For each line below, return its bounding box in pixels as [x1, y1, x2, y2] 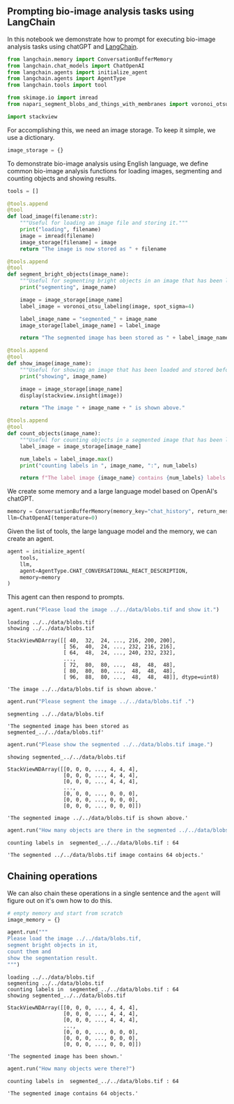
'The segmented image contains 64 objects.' [7, 1089, 139, 1097]
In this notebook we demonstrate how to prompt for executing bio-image [7, 35, 216, 43]
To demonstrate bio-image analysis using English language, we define [7, 159, 209, 168]
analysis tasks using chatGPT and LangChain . [7, 42, 139, 51]
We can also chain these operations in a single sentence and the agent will [7, 889, 221, 897]
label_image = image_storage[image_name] [19, 443, 141, 450]
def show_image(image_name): [7, 360, 92, 368]
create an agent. [7, 535, 54, 543]
